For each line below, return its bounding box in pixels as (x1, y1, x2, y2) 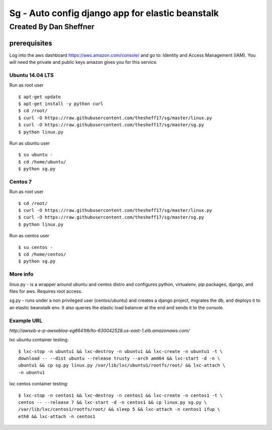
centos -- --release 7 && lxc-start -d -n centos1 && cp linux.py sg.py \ (18, 400, 207, 405)
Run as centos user (9, 233, 50, 239)
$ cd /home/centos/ (18, 251, 66, 257)
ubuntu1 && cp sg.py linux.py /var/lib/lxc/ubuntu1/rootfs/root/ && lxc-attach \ (18, 363, 226, 368)
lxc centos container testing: (9, 381, 69, 387)
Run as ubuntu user (9, 140, 50, 146)
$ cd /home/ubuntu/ (18, 159, 66, 164)
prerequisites (9, 39, 52, 47)
